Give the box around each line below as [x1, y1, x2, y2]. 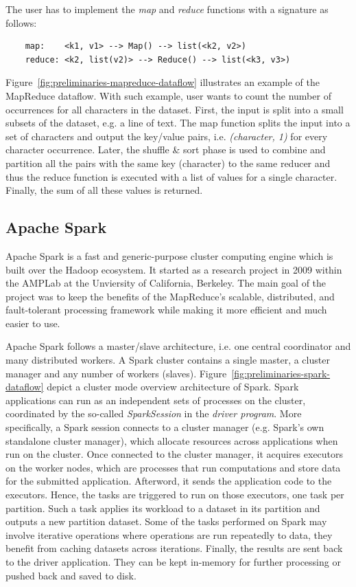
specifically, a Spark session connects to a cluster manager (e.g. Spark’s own [5, 420, 324, 434]
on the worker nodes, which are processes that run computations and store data [5, 460, 341, 474]
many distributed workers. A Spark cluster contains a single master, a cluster [5, 353, 330, 367]
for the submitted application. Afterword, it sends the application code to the [5, 474, 332, 488]
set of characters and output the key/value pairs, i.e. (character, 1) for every [5, 129, 328, 143]
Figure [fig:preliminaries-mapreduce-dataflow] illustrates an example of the [5, 75, 320, 89]
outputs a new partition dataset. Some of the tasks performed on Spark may [5, 514, 327, 529]
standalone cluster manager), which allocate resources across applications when [5, 433, 338, 447]
